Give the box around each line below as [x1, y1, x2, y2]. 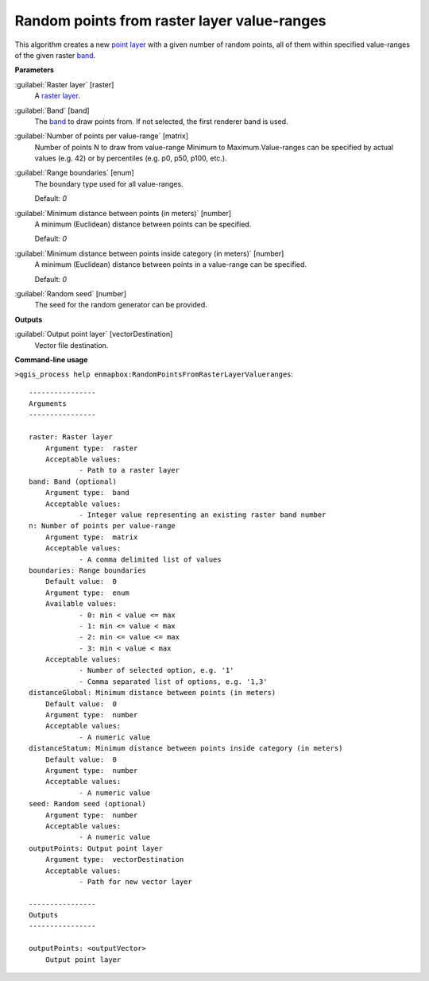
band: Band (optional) [29, 477, 118, 486]
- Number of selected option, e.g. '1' [79, 666, 234, 675]
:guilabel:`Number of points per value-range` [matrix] [14, 131, 189, 141]
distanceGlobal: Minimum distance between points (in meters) [29, 688, 276, 697]
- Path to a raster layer [79, 465, 180, 475]
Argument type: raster [44, 443, 138, 453]
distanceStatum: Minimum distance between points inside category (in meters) [29, 743, 343, 753]
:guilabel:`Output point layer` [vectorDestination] [14, 330, 173, 339]
